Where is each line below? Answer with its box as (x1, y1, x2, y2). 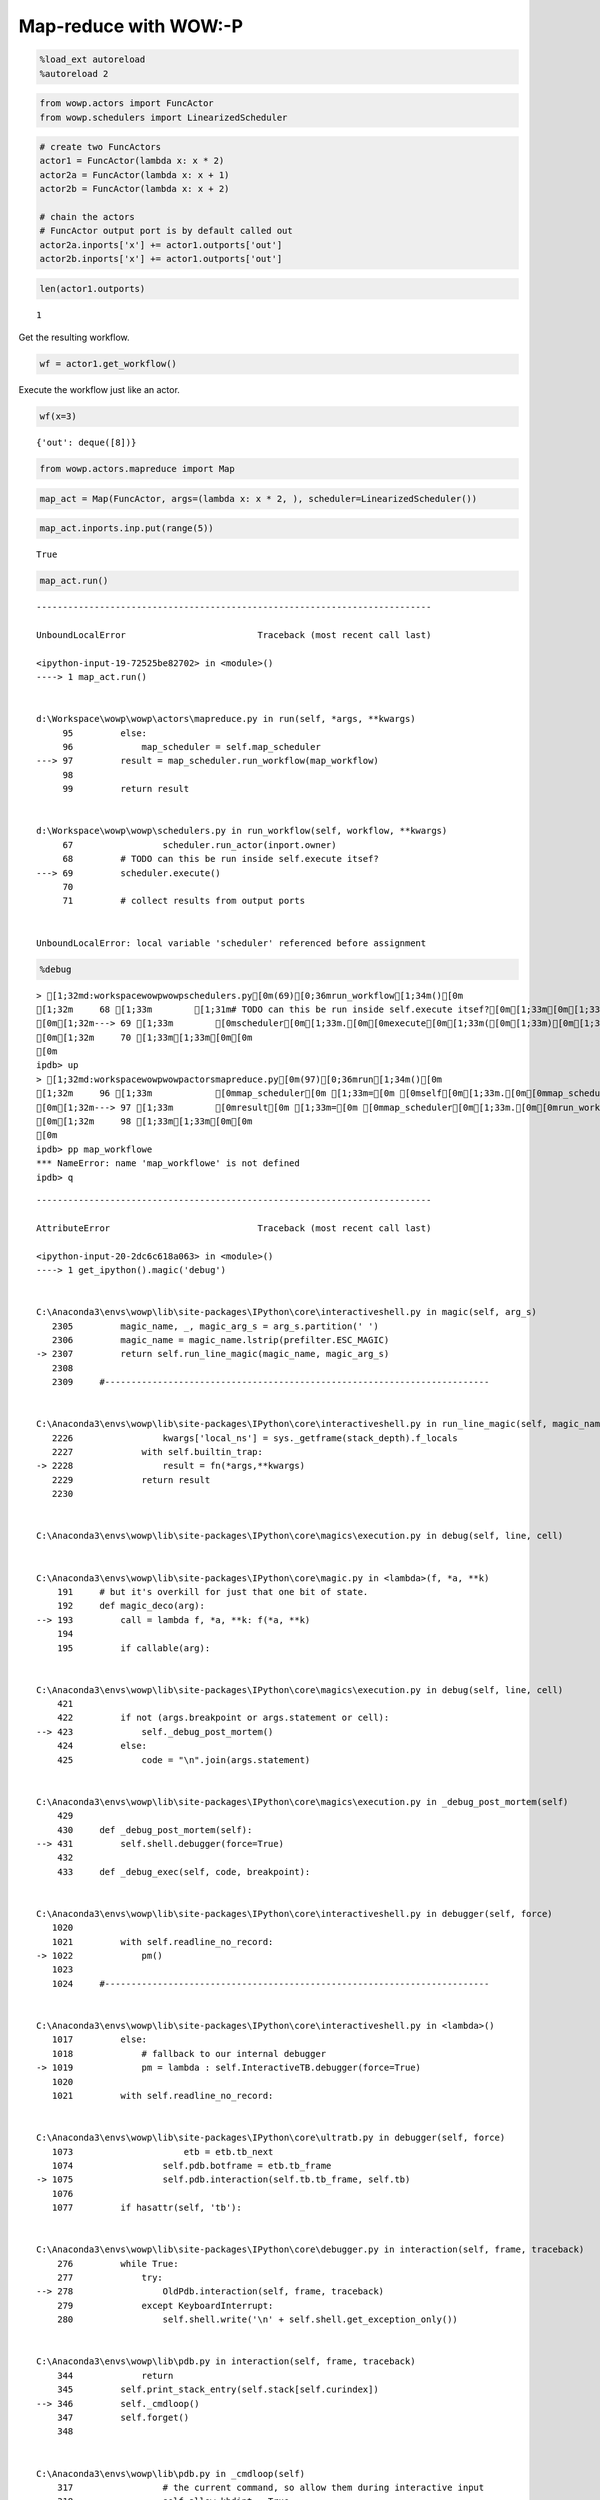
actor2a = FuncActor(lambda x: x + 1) (39, 169, 230, 180)
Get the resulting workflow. (18, 331, 130, 344)
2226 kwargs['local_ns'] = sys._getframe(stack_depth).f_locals (51, 1432, 459, 1444)
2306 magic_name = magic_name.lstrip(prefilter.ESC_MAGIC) (51, 1334, 390, 1345)
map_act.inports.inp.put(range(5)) (39, 523, 214, 534)
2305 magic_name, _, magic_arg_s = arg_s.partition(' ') (51, 1320, 379, 1332)
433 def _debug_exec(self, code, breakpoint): (56, 1866, 311, 1877)
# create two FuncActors (39, 141, 162, 153)
